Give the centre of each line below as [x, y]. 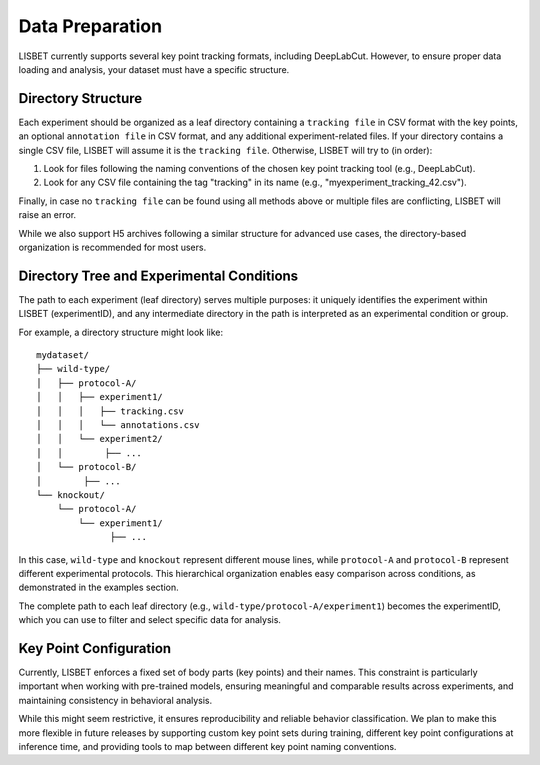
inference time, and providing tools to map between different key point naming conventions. [207, 746]
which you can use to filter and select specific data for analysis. [150, 620]
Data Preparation [90, 26]
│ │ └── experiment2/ [100, 439]
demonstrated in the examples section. [98, 587]
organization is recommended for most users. [112, 247]
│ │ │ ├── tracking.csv [110, 411]
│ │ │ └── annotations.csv [118, 425]
